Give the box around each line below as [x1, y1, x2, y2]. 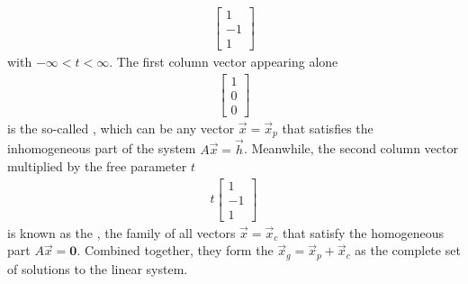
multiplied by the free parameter [7, 157, 187, 176]
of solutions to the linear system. [7, 259, 188, 278]
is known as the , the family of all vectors [7, 223, 236, 242]
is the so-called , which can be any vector [7, 118, 235, 137]
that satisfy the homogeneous [282, 223, 445, 242]
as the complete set [355, 241, 461, 260]
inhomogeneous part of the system [7, 139, 196, 158]
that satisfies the [282, 118, 373, 137]
